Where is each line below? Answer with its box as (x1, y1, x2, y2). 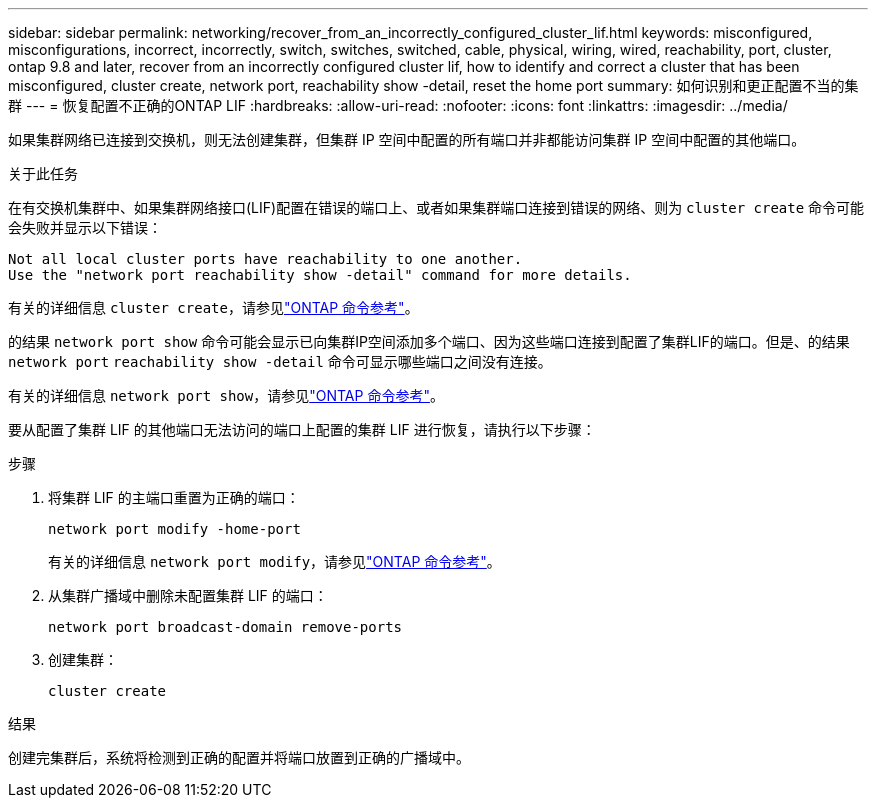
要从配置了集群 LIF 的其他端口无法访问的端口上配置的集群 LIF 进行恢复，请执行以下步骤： (8, 421, 596, 438)
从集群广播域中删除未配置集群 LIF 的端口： (48, 587, 328, 604)
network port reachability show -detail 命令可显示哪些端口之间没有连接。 (8, 353, 552, 370)
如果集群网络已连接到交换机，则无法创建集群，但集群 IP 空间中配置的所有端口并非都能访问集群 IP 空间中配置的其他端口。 (8, 131, 806, 148)
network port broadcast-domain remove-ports (48, 619, 403, 635)
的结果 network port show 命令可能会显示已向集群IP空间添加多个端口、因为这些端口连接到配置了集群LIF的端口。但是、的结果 (8, 333, 850, 350)
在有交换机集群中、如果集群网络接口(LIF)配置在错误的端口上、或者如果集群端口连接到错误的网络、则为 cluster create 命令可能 (8, 199, 865, 216)
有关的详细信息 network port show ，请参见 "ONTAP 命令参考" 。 (8, 387, 444, 404)
